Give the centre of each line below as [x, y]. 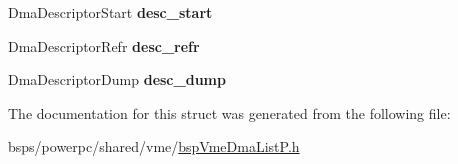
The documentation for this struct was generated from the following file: [229, 112]
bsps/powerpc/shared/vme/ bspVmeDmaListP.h [154, 146]
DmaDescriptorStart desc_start [110, 12]
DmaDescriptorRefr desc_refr [104, 45]
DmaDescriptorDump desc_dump [117, 79]
